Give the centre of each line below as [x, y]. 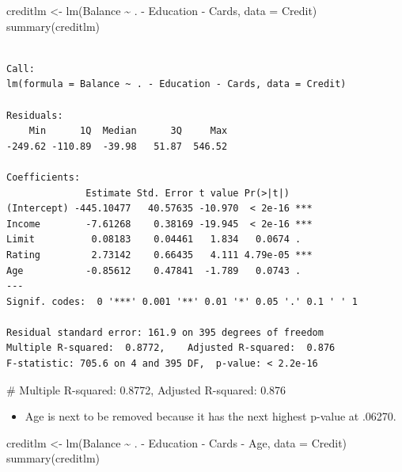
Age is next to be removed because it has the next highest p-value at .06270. [210, 416]
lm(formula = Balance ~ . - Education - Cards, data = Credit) [176, 84]
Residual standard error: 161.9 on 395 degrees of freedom [165, 332]
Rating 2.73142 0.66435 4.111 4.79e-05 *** [159, 255]
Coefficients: [44, 177]
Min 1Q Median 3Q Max [128, 131]
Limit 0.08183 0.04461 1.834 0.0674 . [154, 240]
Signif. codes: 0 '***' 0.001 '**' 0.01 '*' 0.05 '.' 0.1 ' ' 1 [182, 301]
